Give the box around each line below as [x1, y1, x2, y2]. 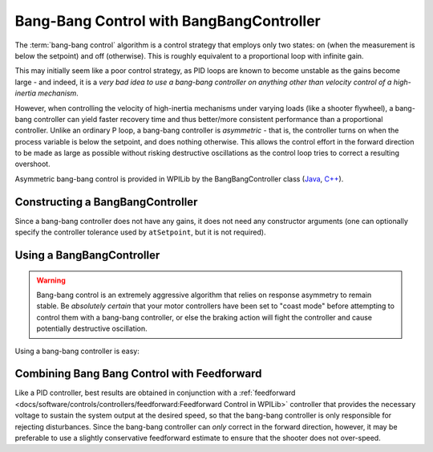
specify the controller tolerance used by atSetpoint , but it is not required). [14, 227, 266, 237]
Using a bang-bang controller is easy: [14, 346, 140, 356]
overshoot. [14, 159, 51, 169]
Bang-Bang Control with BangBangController [14, 12, 321, 30]
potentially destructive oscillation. [36, 324, 148, 333]
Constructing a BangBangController [14, 195, 198, 209]
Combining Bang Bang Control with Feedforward [14, 367, 262, 381]
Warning [36, 275, 66, 285]
